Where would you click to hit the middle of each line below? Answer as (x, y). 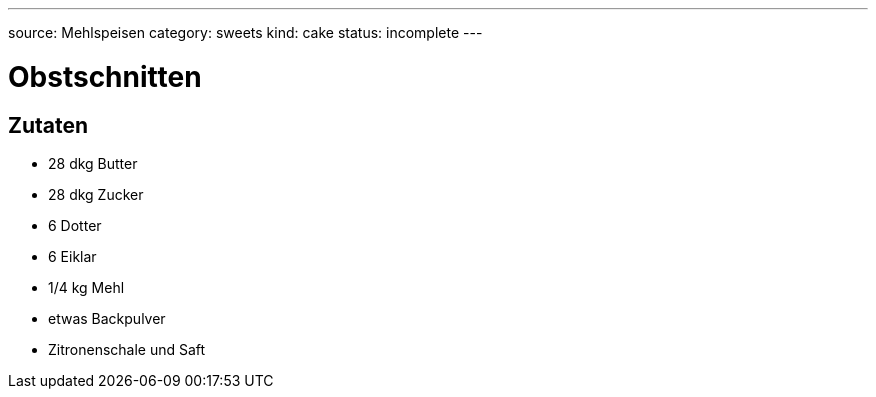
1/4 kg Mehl (86, 287)
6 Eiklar (72, 256)
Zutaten (48, 125)
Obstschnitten (105, 76)
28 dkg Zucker (96, 194)
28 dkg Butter (93, 163)
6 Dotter (75, 225)
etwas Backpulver (107, 318)
